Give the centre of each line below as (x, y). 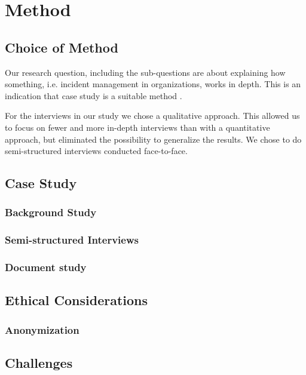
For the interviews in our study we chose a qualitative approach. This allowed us (152, 116)
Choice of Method (62, 47)
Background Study (51, 212)
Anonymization (42, 329)
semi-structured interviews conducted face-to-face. (96, 151)
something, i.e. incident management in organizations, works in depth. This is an (153, 84)
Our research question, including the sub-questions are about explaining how (145, 72)
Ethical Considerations (76, 300)
